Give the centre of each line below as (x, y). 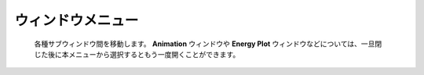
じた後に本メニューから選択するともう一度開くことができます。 (137, 54)
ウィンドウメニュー (77, 20)
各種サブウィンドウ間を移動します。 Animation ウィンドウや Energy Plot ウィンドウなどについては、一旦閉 (208, 44)
